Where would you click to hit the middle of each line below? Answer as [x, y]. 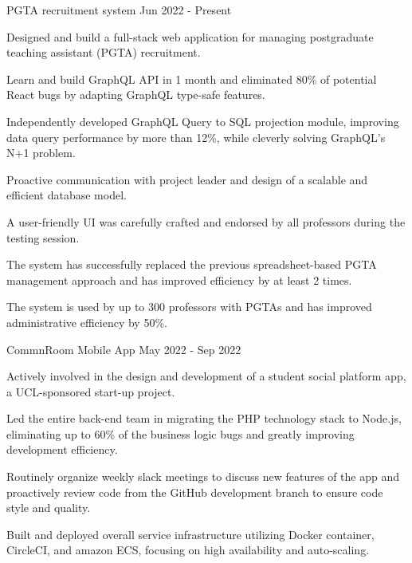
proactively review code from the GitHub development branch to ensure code [195, 492]
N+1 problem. [41, 153]
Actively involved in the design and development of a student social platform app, [206, 376]
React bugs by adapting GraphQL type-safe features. [136, 94]
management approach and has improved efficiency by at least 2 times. [179, 280]
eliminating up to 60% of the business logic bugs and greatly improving [180, 433]
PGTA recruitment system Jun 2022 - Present [119, 10]
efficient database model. [67, 195]
